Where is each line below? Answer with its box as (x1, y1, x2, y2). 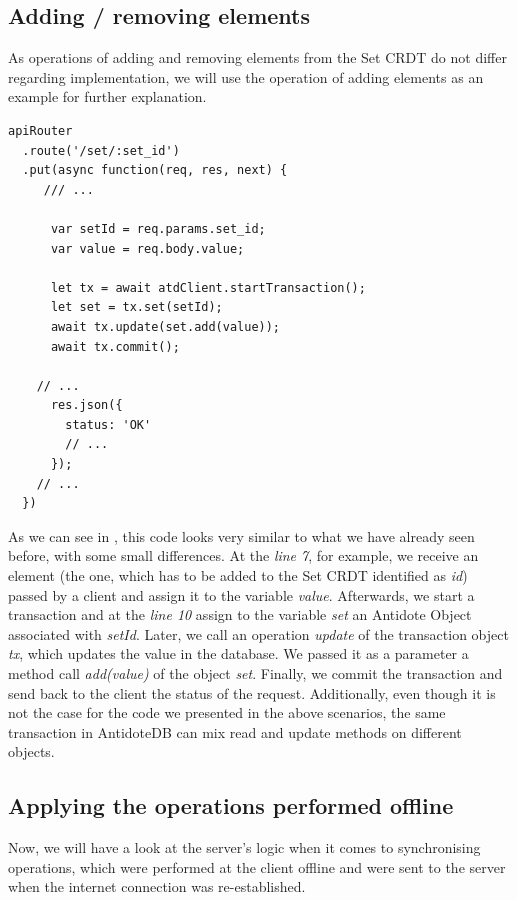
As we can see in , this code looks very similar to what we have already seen (8, 525, 475, 546)
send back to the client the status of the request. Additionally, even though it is (8, 682, 496, 703)
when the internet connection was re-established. (8, 876, 306, 897)
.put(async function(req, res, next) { (22, 163, 288, 178)
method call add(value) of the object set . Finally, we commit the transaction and (8, 663, 503, 684)
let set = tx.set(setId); (50, 300, 223, 315)
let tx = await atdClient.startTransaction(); (50, 280, 366, 295)
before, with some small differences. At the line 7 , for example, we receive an (8, 545, 479, 566)
